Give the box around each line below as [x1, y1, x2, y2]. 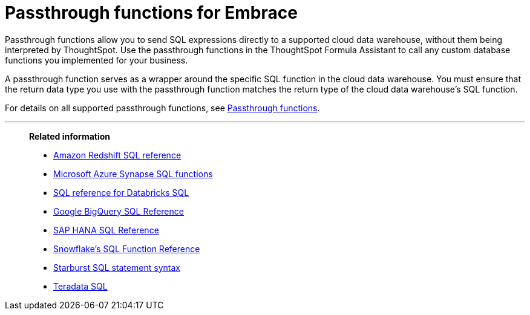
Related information [29, 131, 111, 141]
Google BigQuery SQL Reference [53, 206, 184, 216]
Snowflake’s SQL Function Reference [53, 243, 200, 254]
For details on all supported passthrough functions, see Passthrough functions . [5, 102, 320, 113]
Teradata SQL [53, 281, 108, 291]
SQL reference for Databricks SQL [53, 187, 189, 198]
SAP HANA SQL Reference [53, 224, 159, 235]
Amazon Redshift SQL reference [53, 149, 182, 160]
